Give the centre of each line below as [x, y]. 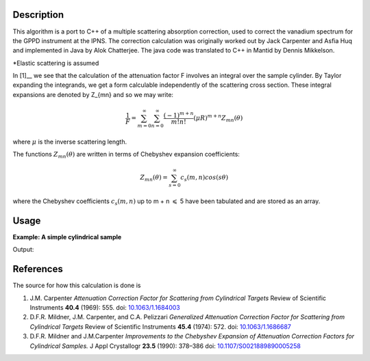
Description [38, 15]
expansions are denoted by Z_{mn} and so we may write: [93, 94]
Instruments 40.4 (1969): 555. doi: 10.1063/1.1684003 [105, 308]
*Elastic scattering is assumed [56, 63]
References [38, 269]
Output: [23, 250]
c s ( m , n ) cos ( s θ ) [205, 178]
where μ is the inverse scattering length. [70, 142]
